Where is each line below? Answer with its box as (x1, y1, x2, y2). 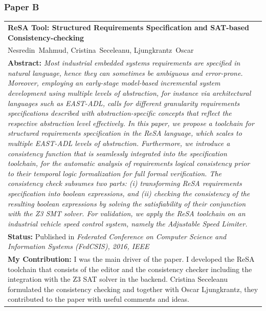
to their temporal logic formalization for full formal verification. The (8, 168, 222, 178)
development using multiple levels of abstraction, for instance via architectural (8, 88, 251, 98)
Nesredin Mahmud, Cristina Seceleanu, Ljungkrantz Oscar (8, 45, 194, 55)
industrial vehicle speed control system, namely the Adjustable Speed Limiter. (8, 218, 248, 229)
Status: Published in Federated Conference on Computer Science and (8, 231, 227, 241)
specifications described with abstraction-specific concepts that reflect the (8, 108, 232, 118)
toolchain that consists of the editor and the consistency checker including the (8, 263, 252, 274)
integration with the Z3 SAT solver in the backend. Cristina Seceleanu (8, 274, 228, 284)
